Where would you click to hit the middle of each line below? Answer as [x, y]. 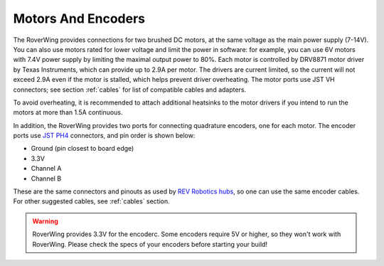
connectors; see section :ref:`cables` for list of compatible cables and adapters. [130, 90]
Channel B [46, 179]
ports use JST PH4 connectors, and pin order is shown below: [104, 136]
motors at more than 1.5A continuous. [68, 112]
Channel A [46, 169]
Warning [45, 221]
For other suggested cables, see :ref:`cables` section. [91, 201]
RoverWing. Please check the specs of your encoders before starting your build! [150, 244]
